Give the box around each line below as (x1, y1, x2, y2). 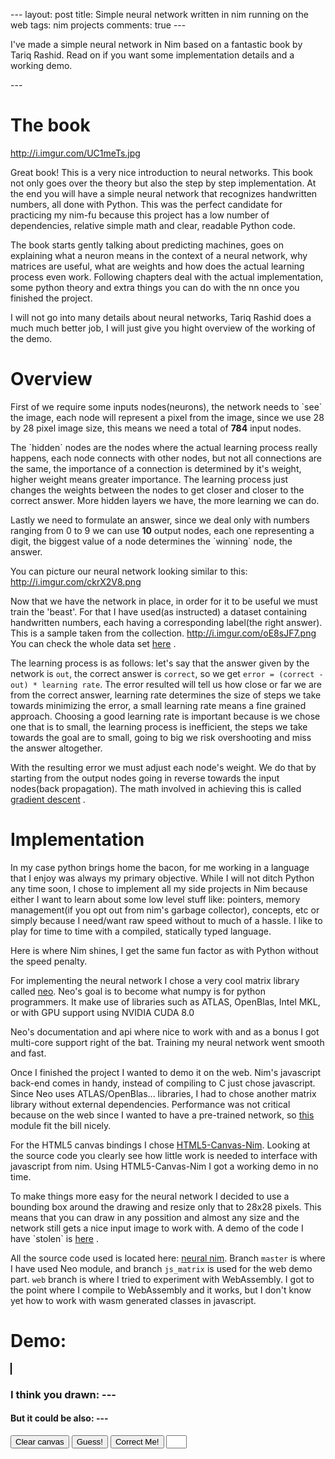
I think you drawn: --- (10, 1387, 117, 1401)
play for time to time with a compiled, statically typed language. (10, 925, 272, 937)
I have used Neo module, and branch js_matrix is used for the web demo (10, 1262, 313, 1274)
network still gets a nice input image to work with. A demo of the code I (10, 1222, 304, 1234)
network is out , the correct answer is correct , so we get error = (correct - (10, 667, 324, 679)
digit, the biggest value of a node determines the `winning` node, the (10, 535, 293, 547)
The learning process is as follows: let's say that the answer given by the (10, 657, 310, 669)
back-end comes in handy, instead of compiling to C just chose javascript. (10, 1077, 316, 1089)
